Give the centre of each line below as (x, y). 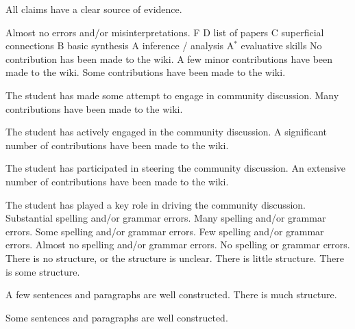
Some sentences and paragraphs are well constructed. (117, 317)
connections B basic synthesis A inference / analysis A (120, 45)
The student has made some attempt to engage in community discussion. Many (172, 95)
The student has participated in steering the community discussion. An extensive (176, 168)
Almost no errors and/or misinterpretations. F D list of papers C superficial (165, 32)
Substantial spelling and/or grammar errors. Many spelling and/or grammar (166, 218)
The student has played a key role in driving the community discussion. (156, 204)
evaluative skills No (281, 45)
